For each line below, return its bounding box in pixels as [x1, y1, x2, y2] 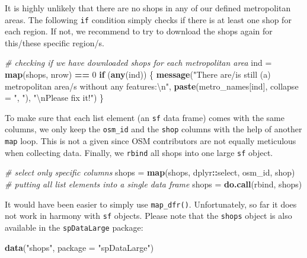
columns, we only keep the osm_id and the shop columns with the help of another [5, 123, 302, 135]
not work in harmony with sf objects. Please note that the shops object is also [5, 209, 292, 222]
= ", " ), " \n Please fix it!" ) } [5, 91, 104, 104]
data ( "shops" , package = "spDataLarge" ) [5, 241, 154, 253]
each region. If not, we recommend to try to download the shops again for [5, 25, 273, 37]
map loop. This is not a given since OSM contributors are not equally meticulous [5, 135, 296, 147]
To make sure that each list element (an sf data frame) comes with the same [5, 111, 284, 123]
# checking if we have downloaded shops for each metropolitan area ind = [5, 56, 272, 69]
